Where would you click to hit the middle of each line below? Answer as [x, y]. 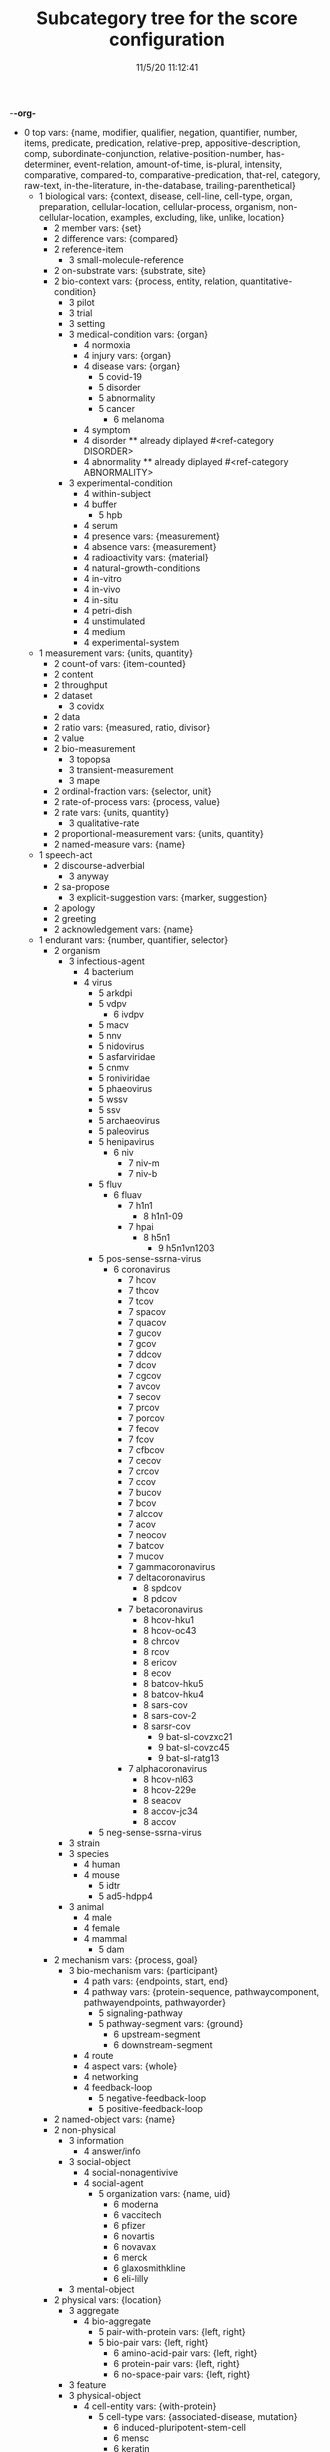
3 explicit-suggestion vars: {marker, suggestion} [168, 897]
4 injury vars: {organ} [127, 355]
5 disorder [119, 387]
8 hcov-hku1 [168, 1619]
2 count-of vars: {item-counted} [120, 663]
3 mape [84, 780]
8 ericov [160, 1662]
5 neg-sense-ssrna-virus [150, 1832]
